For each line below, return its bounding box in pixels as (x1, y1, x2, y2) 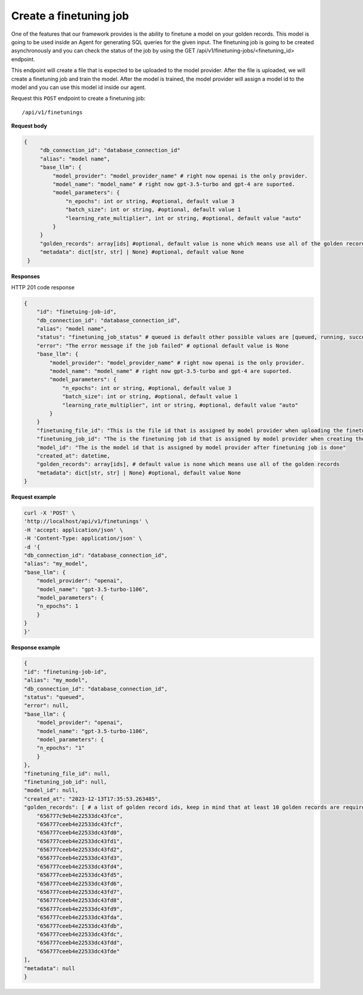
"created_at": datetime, (36, 452, 111, 459)
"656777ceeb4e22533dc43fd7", (36, 888, 123, 896)
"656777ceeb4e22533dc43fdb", (36, 922, 123, 929)
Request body (11, 122, 48, 130)
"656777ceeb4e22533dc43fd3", (36, 855, 123, 862)
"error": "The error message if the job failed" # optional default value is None (36, 342, 289, 349)
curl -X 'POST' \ (24, 510, 76, 517)
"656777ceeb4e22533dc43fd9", (36, 905, 123, 912)
